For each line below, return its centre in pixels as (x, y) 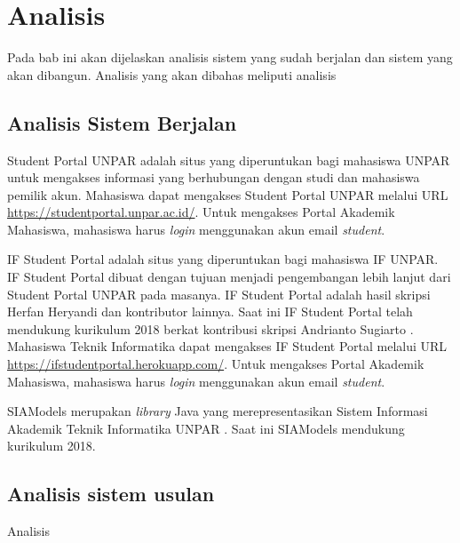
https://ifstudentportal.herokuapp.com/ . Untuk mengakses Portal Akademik (216, 364)
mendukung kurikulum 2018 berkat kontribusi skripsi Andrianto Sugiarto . (210, 328)
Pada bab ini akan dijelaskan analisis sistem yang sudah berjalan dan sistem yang (230, 57)
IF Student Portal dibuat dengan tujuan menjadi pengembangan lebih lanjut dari (229, 277)
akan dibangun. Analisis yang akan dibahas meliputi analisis (172, 74)
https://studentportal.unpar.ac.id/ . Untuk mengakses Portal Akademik (201, 212)
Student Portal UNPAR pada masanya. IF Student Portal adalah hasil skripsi (219, 294)
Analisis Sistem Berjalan (122, 122)
